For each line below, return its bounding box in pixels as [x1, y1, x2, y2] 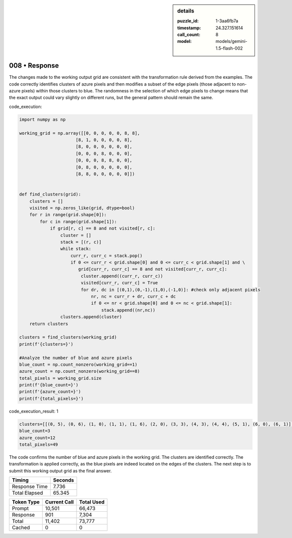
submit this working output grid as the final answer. [9, 467, 112, 474]
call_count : [177, 32, 201, 37]
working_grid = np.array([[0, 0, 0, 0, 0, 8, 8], [19, 130, 140, 136]
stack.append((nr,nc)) [101, 307, 156, 313]
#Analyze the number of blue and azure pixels [19, 355, 132, 360]
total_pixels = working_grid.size [19, 375, 102, 381]
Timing [12, 477, 29, 484]
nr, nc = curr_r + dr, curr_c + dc [91, 294, 176, 299]
